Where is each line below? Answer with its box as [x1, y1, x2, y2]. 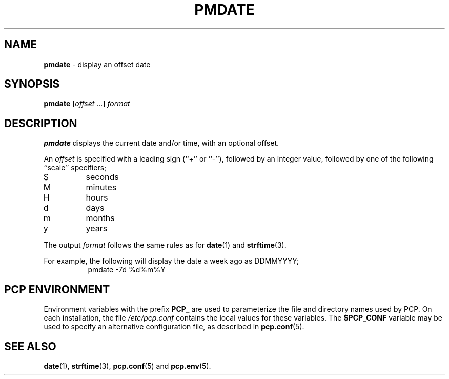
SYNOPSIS [4, 77, 60, 91]
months [86, 213, 115, 224]
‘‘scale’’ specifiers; [44, 163, 107, 172]
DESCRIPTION [4, 116, 77, 130]
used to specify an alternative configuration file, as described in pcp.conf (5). [44, 322, 304, 331]
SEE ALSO [4, 340, 56, 353]
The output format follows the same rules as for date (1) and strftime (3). [44, 241, 287, 250]
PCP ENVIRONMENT [4, 283, 110, 296]
